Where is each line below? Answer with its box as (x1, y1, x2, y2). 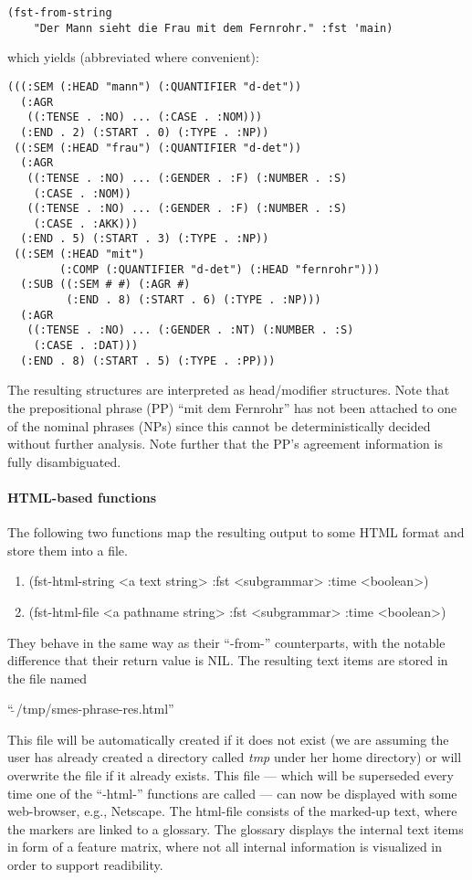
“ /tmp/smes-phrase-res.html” (7, 699, 174, 718)
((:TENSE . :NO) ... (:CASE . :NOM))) (26, 111, 263, 124)
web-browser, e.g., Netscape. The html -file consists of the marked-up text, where (7, 801, 457, 821)
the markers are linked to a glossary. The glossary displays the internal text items (7, 819, 464, 838)
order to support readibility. (7, 855, 163, 875)
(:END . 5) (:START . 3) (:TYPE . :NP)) (20, 232, 269, 246)
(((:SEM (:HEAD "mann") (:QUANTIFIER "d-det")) (7, 80, 302, 93)
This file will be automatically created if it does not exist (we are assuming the (7, 729, 449, 748)
